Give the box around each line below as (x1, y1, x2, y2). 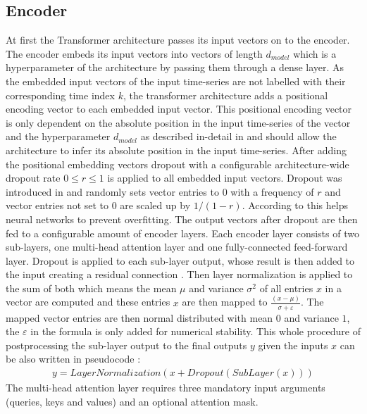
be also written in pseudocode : (6, 351, 141, 366)
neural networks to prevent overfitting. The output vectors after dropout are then (6, 211, 358, 226)
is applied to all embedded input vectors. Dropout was (107, 170, 342, 185)
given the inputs (258, 337, 328, 352)
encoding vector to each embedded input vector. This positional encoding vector (6, 101, 352, 116)
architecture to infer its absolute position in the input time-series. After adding (6, 142, 347, 157)
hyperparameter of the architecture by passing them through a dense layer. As (6, 60, 344, 75)
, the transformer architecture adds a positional (123, 87, 328, 102)
